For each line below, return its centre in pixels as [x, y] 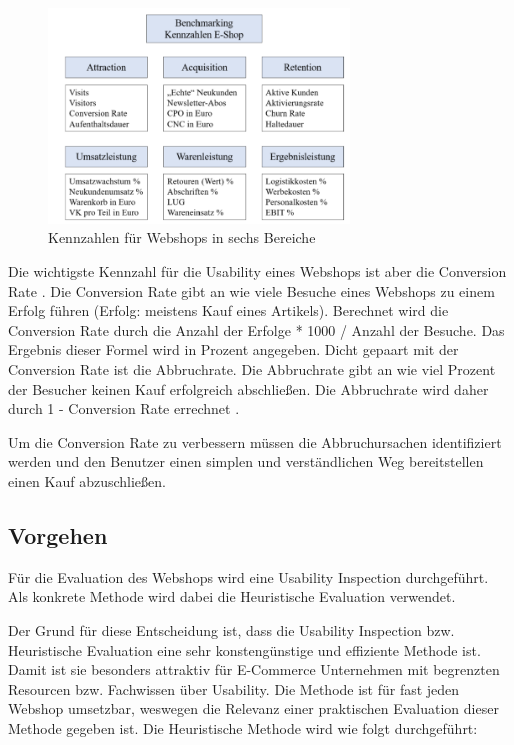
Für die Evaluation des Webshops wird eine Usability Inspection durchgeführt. [248, 576]
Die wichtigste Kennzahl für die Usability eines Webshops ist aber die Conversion [257, 271]
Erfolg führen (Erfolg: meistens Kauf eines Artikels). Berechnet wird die [228, 310]
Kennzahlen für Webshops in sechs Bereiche [182, 237]
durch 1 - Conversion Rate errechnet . [124, 408]
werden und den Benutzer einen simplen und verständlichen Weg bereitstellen [246, 461]
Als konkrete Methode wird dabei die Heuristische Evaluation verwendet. [232, 596]
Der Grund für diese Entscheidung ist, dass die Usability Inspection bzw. [231, 629]
